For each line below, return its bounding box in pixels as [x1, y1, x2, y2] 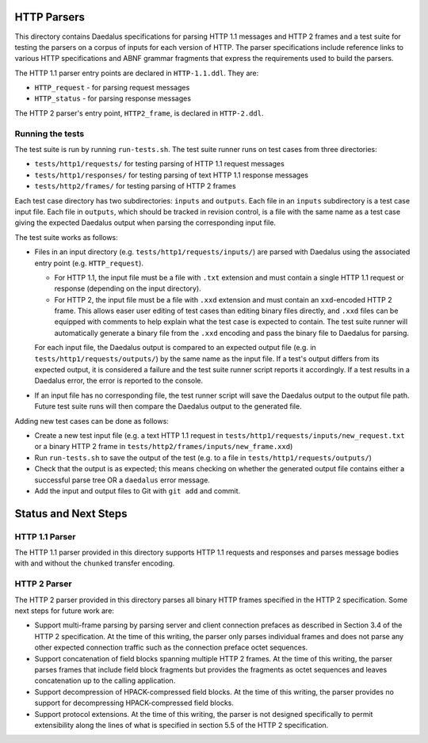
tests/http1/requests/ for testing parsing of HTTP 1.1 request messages [34, 159, 285, 169]
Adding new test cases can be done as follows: [14, 416, 170, 425]
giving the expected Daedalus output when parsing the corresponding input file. [14, 218, 277, 227]
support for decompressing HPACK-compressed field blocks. [34, 698, 234, 708]
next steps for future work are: [14, 606, 115, 615]
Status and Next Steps [14, 507, 128, 520]
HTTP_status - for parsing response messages [34, 93, 192, 103]
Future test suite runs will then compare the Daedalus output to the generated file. [34, 402, 302, 411]
